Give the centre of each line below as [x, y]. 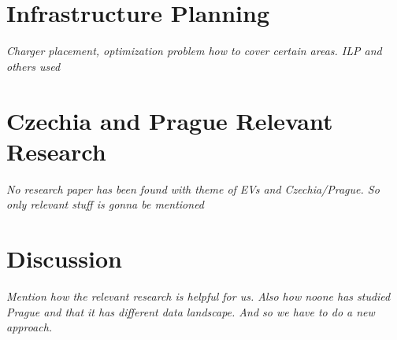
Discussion [64, 258]
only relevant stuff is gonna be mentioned [106, 204]
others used [33, 66]
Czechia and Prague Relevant [170, 120]
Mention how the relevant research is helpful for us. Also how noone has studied [198, 296]
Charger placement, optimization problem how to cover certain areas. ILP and [194, 51]
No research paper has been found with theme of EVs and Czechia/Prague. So [193, 188]
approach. [30, 327]
